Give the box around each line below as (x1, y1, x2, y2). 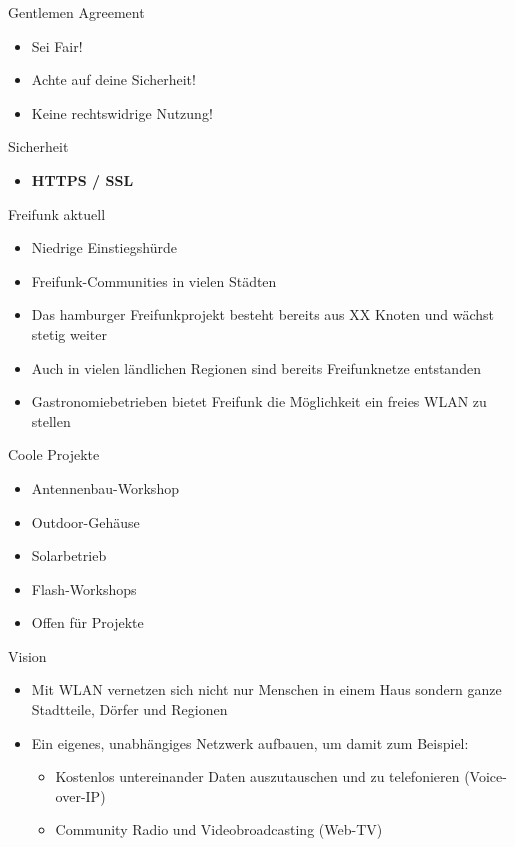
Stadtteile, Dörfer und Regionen (31, 699, 228, 720)
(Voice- (464, 766, 507, 787)
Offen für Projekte (31, 612, 144, 633)
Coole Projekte (8, 444, 100, 465)
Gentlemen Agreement (8, 2, 145, 22)
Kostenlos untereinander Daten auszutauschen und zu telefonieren (55, 766, 460, 787)
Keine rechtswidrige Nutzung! (31, 102, 213, 123)
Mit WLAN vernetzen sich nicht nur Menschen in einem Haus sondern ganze (31, 679, 502, 700)
